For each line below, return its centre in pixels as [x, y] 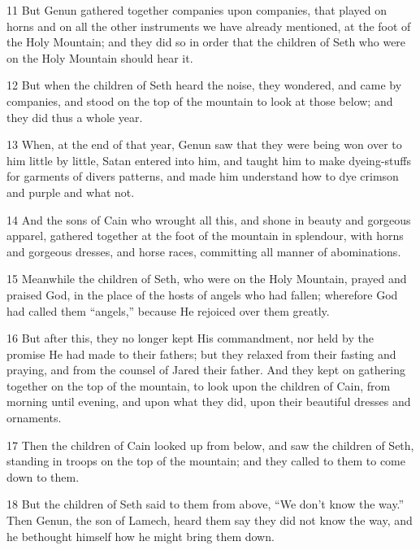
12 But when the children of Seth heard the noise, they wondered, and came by [204, 85]
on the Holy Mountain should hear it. [100, 57]
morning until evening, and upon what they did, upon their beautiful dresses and [209, 402]
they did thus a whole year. [75, 117]
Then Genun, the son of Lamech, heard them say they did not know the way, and [210, 520]
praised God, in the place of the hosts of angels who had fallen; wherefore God [202, 294]
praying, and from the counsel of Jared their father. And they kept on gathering [206, 370]
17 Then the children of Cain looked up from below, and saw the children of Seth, [210, 445]
